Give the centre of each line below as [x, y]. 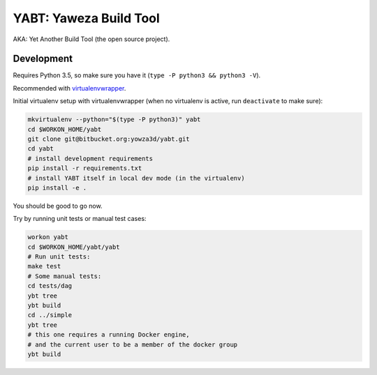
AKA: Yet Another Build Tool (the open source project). [91, 39]
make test [44, 266]
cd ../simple [50, 315]
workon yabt [48, 237]
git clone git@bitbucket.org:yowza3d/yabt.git [109, 139]
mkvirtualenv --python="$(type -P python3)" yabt [114, 120]
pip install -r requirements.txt [85, 168]
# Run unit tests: [59, 257]
